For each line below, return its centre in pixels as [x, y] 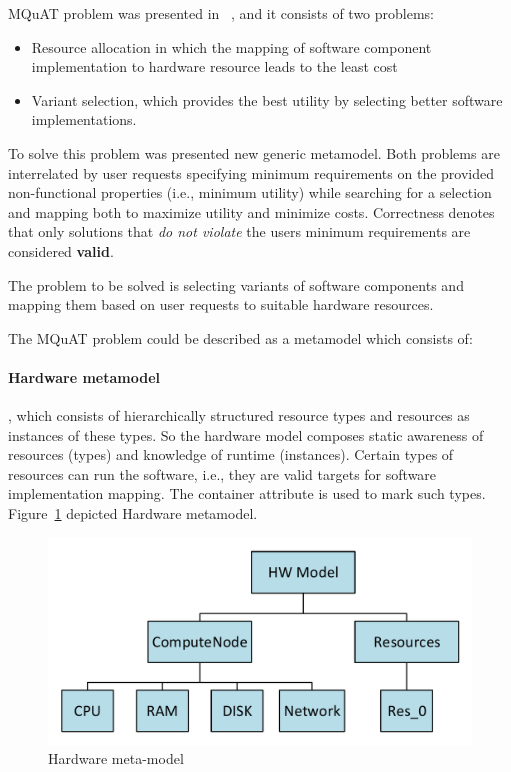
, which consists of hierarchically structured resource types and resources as [239, 415]
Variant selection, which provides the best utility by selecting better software [267, 99]
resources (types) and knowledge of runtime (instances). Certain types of [231, 454]
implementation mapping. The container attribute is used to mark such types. [247, 493]
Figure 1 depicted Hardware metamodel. [133, 513]
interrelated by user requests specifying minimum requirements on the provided [251, 172]
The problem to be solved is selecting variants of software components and [236, 284]
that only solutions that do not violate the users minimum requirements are [239, 231]
